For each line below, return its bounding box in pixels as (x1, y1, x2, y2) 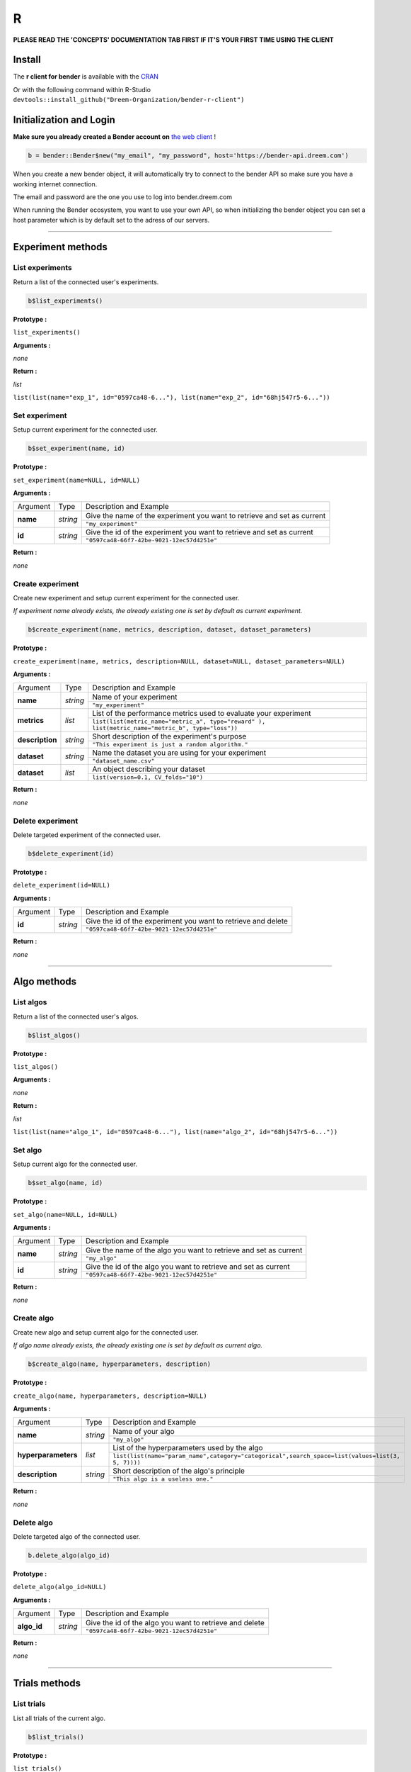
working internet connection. (13, 179, 98, 188)
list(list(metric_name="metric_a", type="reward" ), (92, 718, 266, 726)
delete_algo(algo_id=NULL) (13, 1583, 107, 1591)
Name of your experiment (92, 692, 178, 702)
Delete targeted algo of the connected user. (13, 1532, 141, 1541)
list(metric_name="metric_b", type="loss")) (92, 724, 238, 732)
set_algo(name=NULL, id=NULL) (13, 1211, 118, 1218)
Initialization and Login (13, 114, 116, 126)
